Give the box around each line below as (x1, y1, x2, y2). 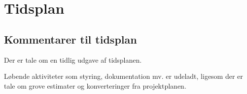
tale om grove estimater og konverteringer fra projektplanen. (4, 80, 186, 91)
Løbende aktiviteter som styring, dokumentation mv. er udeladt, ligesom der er (4, 71, 243, 81)
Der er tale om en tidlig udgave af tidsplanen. (4, 54, 142, 65)
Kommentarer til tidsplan (4, 31, 137, 47)
